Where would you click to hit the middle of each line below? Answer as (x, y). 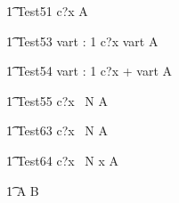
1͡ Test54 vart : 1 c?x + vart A (89, 71)
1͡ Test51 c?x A (47, 11)
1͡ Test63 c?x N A (57, 130)
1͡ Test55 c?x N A (57, 100)
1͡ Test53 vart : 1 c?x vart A (82, 41)
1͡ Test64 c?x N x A (63, 160)
